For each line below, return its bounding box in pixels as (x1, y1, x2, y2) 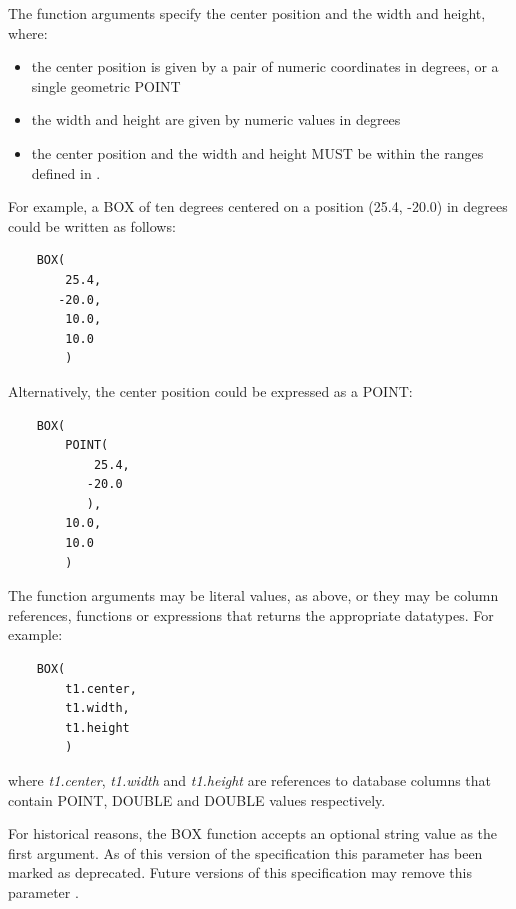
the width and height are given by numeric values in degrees (31, 109, 401, 130)
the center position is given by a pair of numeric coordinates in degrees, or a (31, 56, 499, 77)
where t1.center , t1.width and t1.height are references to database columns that (8, 770, 492, 790)
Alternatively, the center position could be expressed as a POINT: (8, 380, 413, 401)
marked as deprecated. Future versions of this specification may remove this (8, 862, 472, 883)
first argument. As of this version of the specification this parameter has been (8, 842, 483, 863)
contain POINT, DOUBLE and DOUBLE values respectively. (8, 789, 386, 810)
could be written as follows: (8, 215, 176, 236)
